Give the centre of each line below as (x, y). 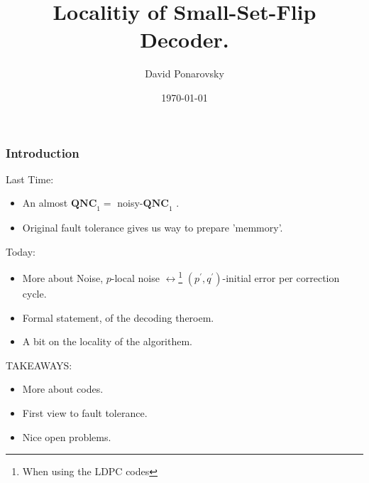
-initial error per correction (281, 278)
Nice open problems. (67, 436)
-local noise (135, 278)
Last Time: (30, 179)
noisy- (130, 203)
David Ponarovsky (184, 74)
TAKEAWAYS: (39, 365)
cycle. (34, 294)
